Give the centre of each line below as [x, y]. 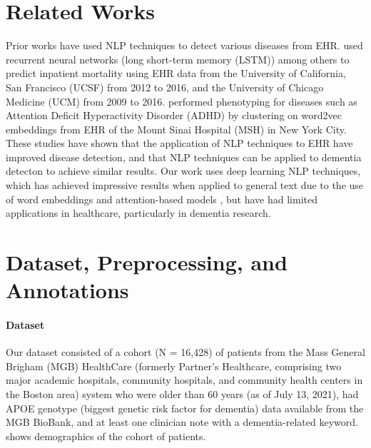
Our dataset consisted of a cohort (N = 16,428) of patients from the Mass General [185, 352]
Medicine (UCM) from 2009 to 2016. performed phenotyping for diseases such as [182, 101]
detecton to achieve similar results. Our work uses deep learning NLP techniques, [183, 171]
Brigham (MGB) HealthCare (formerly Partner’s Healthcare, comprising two [174, 366]
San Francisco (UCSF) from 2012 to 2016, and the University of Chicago [165, 87]
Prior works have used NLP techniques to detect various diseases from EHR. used [184, 45]
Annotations [67, 290]
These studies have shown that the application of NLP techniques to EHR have [179, 143]
